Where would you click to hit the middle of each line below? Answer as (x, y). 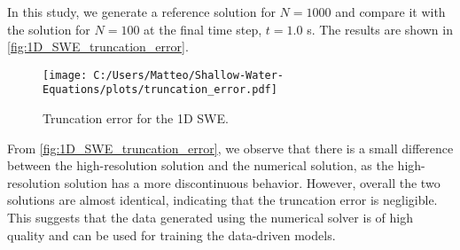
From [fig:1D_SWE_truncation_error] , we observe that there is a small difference (230, 148)
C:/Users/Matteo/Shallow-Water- (189, 75)
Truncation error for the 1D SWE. (136, 118)
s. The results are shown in (380, 29)
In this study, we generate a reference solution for (141, 12)
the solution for (49, 29)
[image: (65, 75)
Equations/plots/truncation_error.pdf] (160, 90)
